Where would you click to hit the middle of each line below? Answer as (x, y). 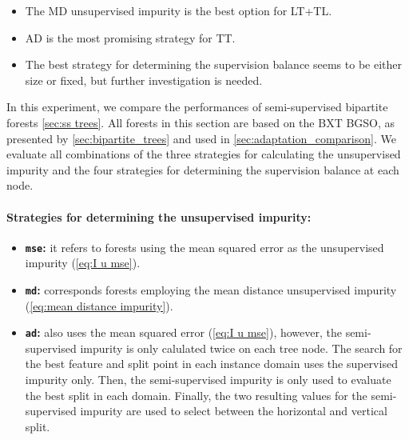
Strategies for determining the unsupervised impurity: (159, 216)
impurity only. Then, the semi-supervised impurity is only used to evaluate (208, 380)
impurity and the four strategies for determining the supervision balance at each (203, 169)
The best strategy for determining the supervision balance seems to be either (213, 64)
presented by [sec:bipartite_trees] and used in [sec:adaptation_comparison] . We (201, 138)
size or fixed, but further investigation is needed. (144, 80)
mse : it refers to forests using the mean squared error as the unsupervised (204, 247)
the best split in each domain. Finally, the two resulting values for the (196, 395)
